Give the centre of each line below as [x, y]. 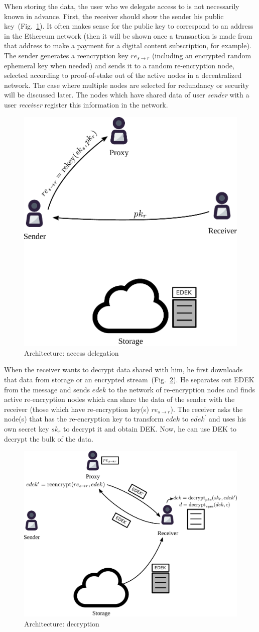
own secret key [27, 429]
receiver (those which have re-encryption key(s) [77, 409]
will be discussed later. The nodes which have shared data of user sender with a [127, 95]
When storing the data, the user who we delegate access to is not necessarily [122, 6]
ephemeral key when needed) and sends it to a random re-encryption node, [119, 65]
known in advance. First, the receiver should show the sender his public [114, 16]
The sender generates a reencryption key [66, 55]
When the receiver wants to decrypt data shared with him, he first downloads [123, 370]
